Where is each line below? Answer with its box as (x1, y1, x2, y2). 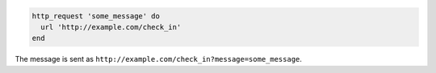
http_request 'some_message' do (31, 11, 161, 20)
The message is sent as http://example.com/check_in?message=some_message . (15, 55, 303, 64)
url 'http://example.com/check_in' (40, 22, 182, 31)
